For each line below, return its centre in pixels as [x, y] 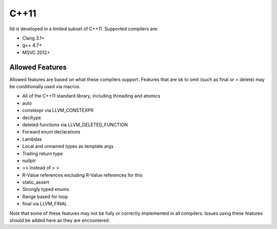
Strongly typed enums [46, 189]
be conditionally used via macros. [45, 87]
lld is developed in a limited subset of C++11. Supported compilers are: [84, 29]
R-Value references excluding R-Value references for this [83, 175]
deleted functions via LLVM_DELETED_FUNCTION [75, 125]
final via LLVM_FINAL [45, 204]
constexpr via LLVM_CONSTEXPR [58, 110]
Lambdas [32, 139]
